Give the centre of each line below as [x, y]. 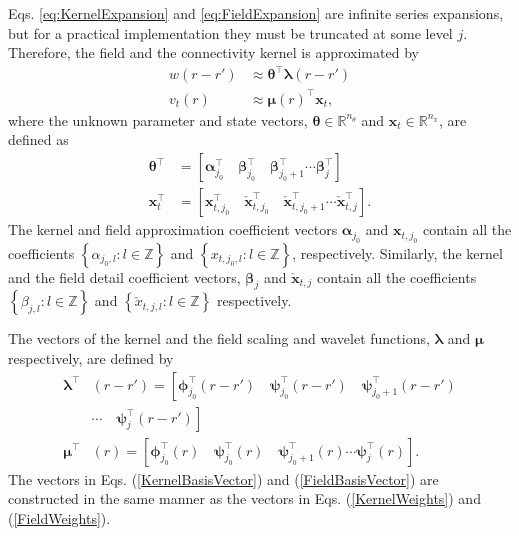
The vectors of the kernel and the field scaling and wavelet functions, [219, 338]
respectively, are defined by [91, 357]
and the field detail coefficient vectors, [124, 276]
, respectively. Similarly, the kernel [397, 252]
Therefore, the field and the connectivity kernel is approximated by [213, 52]
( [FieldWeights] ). [59, 517]
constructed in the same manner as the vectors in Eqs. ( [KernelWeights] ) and [244, 498]
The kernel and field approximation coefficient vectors [173, 229]
